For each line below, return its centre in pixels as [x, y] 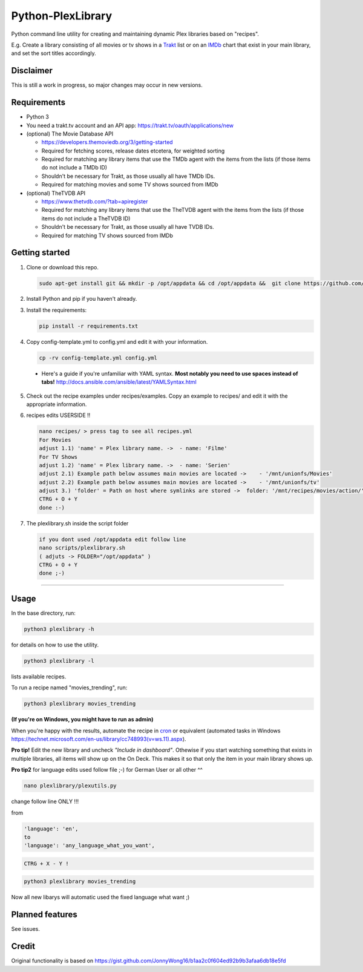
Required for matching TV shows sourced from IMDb [107, 235]
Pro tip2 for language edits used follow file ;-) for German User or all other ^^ [107, 770]
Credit [23, 946]
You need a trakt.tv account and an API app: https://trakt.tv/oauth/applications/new [130, 125]
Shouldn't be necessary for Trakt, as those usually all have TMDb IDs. [128, 176]
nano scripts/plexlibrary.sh [82, 548]
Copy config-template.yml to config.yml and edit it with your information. [117, 341]
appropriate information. [57, 404]
